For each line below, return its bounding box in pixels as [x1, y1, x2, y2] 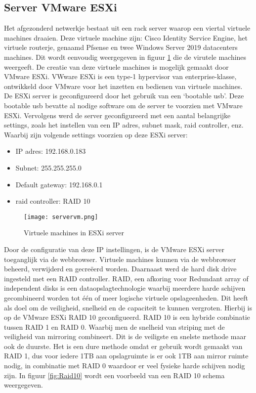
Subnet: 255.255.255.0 [15, 162, 82, 173]
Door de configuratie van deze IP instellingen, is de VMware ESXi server [4, 244, 224, 254]
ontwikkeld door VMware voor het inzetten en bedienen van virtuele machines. [4, 81, 243, 91]
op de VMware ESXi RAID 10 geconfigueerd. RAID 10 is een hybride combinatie [4, 312, 250, 322]
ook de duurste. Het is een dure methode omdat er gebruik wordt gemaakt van [4, 341, 243, 351]
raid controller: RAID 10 [15, 196, 90, 206]
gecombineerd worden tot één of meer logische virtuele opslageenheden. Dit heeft [4, 292, 248, 303]
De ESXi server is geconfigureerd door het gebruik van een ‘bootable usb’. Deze [4, 90, 244, 101]
